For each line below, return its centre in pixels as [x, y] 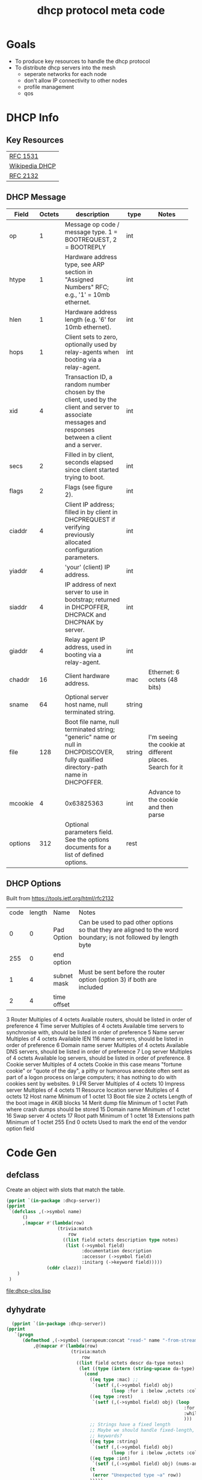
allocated [78, 542]
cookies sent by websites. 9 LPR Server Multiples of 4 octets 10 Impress [96, 1083]
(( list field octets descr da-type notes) [130, 1363]
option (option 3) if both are [118, 979]
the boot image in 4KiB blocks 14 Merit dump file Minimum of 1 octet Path [97, 1103]
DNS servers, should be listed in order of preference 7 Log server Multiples [99, 1051]
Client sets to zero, [91, 337]
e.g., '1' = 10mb [87, 295]
